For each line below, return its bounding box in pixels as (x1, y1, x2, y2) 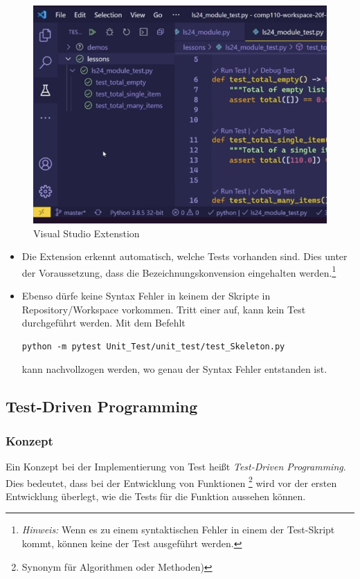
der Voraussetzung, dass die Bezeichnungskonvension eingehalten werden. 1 (21, 263, 336, 279)
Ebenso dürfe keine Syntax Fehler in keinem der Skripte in (21, 288, 271, 303)
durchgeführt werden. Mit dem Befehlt (21, 315, 186, 330)
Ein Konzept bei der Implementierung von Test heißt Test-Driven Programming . (6, 459, 346, 474)
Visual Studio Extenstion (33, 226, 140, 240)
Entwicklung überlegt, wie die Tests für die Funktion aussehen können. (6, 488, 306, 503)
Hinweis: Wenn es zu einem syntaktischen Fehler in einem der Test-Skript (21, 522, 335, 537)
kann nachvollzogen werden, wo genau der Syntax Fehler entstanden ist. (21, 362, 327, 376)
